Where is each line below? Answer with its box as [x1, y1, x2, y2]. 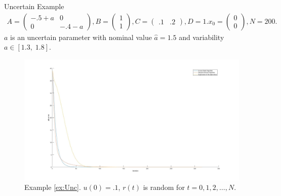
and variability [179, 31, 224, 42]
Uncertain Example [4, 1, 64, 11]
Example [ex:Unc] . [24, 182, 81, 192]
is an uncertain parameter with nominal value [10, 31, 152, 42]
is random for [143, 182, 185, 192]
